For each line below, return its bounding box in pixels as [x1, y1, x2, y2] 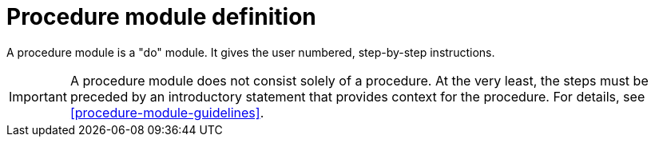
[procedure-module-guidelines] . [69, 104, 264, 121]
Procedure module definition [6, 3, 316, 30]
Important [9, 88, 67, 105]
